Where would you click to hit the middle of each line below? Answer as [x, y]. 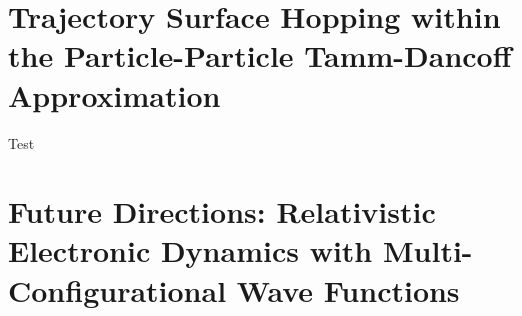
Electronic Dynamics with [190, 250]
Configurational [117, 289]
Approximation [114, 94]
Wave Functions [348, 289]
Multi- [427, 250]
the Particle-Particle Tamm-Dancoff [260, 55]
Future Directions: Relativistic [222, 211]
